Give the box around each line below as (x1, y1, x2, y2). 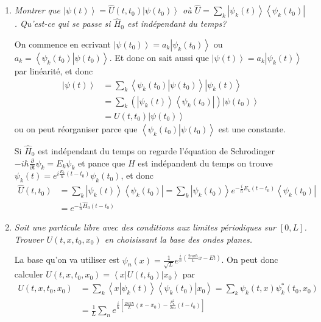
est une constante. (218, 122, 286, 135)
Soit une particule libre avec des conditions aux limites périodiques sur (14, 221, 276, 234)
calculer (14, 268, 43, 281)
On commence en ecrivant (14, 38, 111, 51)
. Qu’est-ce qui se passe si (14, 17, 111, 30)
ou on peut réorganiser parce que (14, 122, 138, 135)
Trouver (14, 232, 44, 245)
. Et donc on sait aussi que (109, 51, 209, 64)
